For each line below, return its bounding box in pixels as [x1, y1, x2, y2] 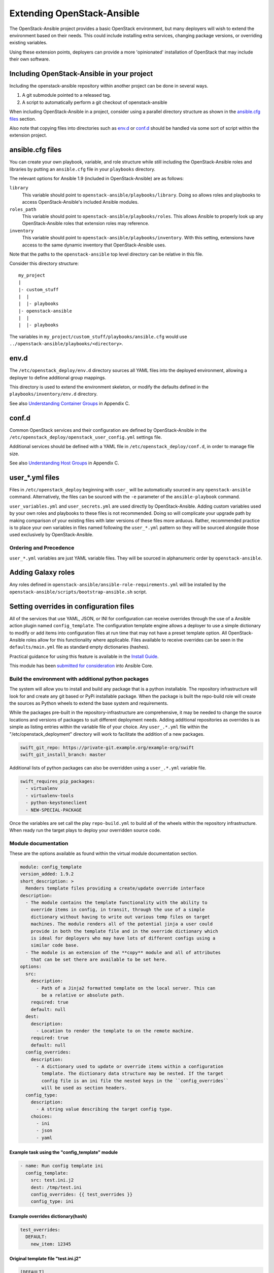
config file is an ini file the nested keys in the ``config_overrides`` [41, 1077, 229, 1084]
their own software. [9, 56, 50, 62]
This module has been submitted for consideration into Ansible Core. [9, 662, 153, 669]
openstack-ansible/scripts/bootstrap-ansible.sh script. [9, 589, 147, 595]
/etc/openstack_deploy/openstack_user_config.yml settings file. [9, 434, 162, 440]
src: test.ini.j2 [30, 1177, 74, 1183]
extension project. [9, 132, 48, 139]
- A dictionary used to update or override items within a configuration [36, 1063, 224, 1069]
